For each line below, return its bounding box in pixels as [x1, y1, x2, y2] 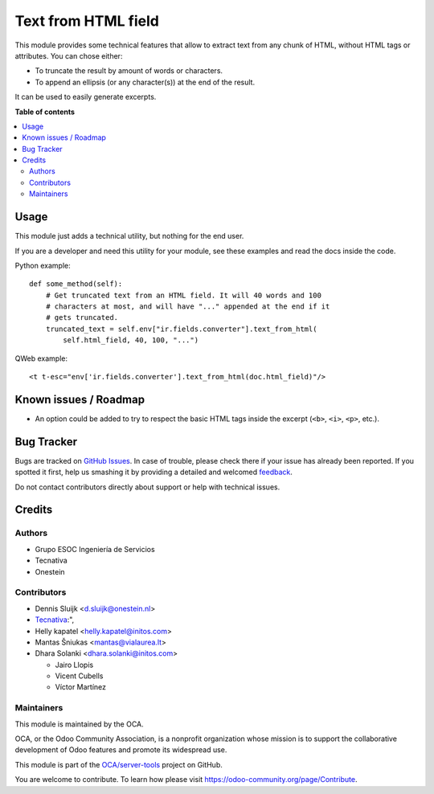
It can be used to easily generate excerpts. [14, 92, 157, 102]
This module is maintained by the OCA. [14, 719, 144, 729]
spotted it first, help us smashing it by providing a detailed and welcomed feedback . [14, 467, 293, 477]
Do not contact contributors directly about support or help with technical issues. [14, 482, 280, 492]
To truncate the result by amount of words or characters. [35, 66, 223, 76]
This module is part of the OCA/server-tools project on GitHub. [14, 759, 223, 769]
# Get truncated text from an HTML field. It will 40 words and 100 [45, 290, 321, 300]
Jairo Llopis [55, 660, 94, 669]
